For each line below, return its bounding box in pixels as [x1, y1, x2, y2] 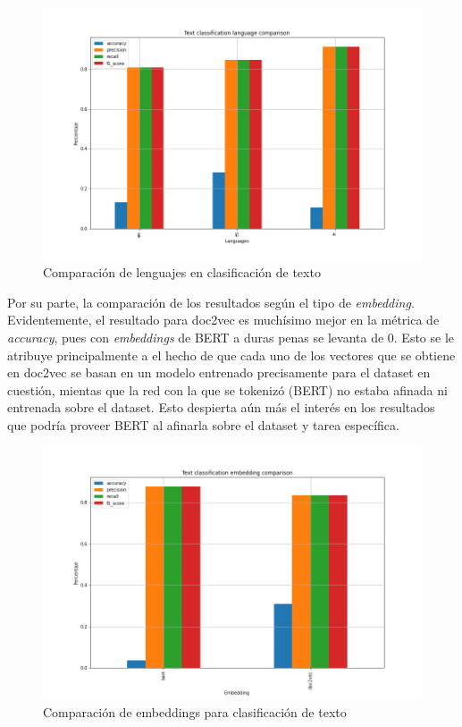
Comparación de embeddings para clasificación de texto [43, 702, 347, 721]
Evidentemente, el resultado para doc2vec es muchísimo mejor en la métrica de [7, 310, 440, 329]
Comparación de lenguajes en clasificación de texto [43, 263, 321, 282]
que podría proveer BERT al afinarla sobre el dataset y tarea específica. [7, 416, 399, 434]
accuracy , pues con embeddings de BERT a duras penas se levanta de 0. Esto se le [7, 328, 455, 347]
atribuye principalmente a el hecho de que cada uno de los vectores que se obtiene [7, 345, 456, 364]
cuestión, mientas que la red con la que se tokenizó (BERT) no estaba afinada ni [7, 380, 448, 399]
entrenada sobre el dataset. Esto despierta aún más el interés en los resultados [7, 398, 435, 417]
